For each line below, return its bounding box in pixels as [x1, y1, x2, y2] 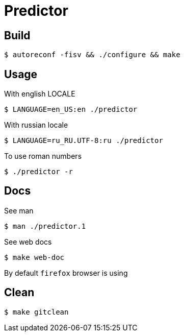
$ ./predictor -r [4, 167, 73, 176]
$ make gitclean [4, 307, 69, 316]
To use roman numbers [4, 152, 82, 161]
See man [4, 206, 34, 215]
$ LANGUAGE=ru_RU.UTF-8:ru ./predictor [4, 136, 163, 145]
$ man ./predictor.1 [4, 222, 86, 230]
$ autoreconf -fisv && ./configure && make [4, 51, 180, 59]
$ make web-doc [4, 253, 65, 261]
